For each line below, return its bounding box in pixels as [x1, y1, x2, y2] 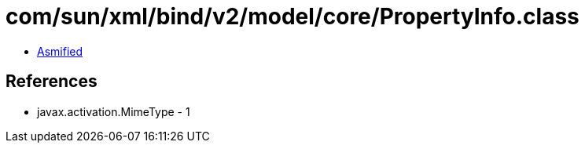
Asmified [37, 44, 83, 58]
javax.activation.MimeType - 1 [37, 104, 190, 118]
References [6, 71, 97, 92]
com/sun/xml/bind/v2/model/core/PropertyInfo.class [6, 3, 579, 30]
